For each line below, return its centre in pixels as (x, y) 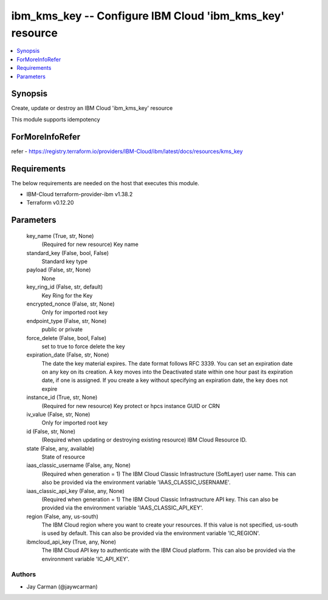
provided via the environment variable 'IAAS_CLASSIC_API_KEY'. (122, 508)
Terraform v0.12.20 (50, 203)
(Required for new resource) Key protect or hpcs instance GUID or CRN (131, 406)
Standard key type (65, 261)
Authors (24, 574)
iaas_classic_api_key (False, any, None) (75, 491)
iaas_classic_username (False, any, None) (78, 465)
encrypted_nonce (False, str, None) (70, 304)
